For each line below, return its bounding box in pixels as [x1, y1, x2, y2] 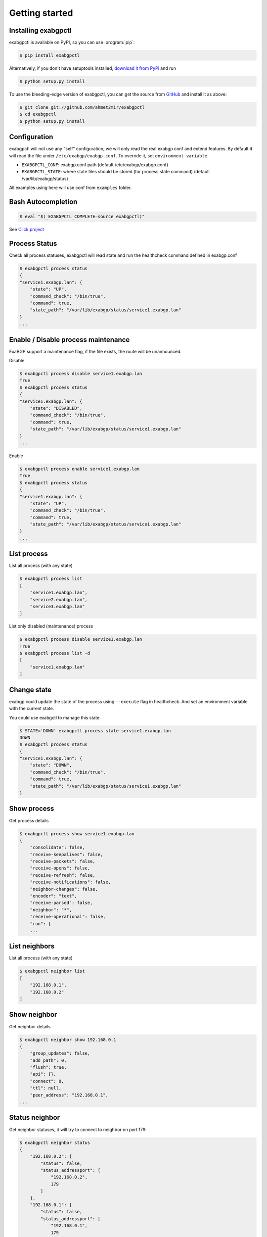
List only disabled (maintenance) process [9, 623, 93, 629]
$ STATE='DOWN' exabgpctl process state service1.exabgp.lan [19, 728, 171, 733]
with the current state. [9, 706, 54, 712]
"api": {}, [30, 1071, 56, 1077]
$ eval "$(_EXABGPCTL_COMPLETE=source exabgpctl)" [19, 214, 145, 220]
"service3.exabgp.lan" [30, 604, 85, 609]
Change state [9, 685, 52, 694]
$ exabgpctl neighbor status [19, 1140, 90, 1145]
